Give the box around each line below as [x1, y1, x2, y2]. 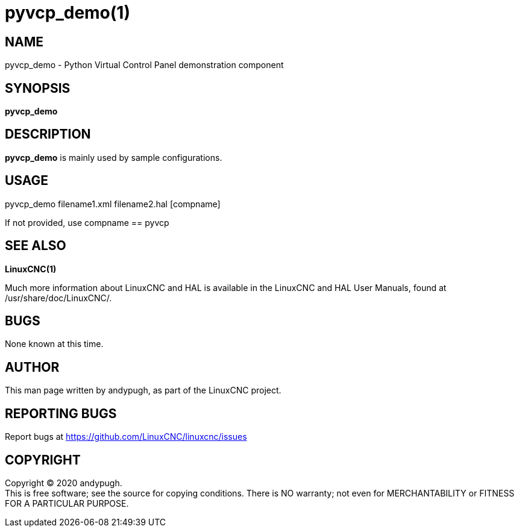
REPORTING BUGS [5, 405, 117, 421]
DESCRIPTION [5, 127, 91, 142]
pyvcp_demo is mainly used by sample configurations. [5, 152, 222, 163]
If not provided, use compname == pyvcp [5, 217, 169, 228]
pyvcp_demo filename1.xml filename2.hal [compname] [5, 198, 221, 209]
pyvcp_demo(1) [5, 2, 130, 23]
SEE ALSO [5, 238, 66, 254]
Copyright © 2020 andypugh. [5, 477, 122, 488]
